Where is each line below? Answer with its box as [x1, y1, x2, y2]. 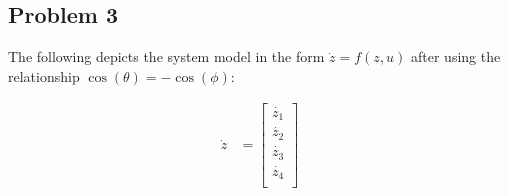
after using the [411, 46, 501, 67]
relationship [8, 65, 80, 86]
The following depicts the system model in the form [8, 46, 325, 67]
